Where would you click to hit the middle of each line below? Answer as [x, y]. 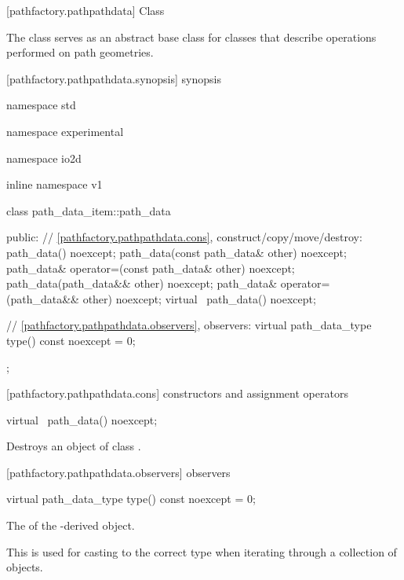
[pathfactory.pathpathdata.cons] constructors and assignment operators [177, 393]
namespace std [41, 105]
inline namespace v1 [55, 184]
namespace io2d [44, 158]
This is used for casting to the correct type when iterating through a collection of [202, 551]
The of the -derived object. [71, 525]
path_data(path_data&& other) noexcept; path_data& [142, 283]
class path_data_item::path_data [89, 210]
